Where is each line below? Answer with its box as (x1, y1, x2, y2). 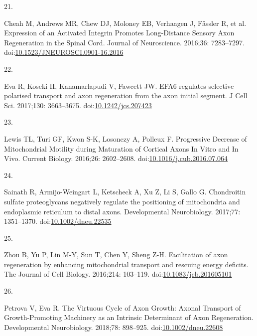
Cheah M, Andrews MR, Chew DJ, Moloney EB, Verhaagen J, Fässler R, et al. (4, 17, 247, 28)
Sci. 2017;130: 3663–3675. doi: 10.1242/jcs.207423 (4, 100, 152, 110)
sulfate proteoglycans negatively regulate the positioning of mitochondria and (4, 196, 240, 206)
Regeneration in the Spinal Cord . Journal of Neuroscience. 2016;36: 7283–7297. (4, 37, 245, 47)
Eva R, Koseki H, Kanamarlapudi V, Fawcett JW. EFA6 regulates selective (4, 80, 234, 91)
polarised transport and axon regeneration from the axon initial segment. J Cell (4, 90, 248, 101)
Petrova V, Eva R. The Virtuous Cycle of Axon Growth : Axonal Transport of (4, 302, 241, 313)
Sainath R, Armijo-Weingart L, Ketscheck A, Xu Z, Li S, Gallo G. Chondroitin (4, 186, 246, 197)
